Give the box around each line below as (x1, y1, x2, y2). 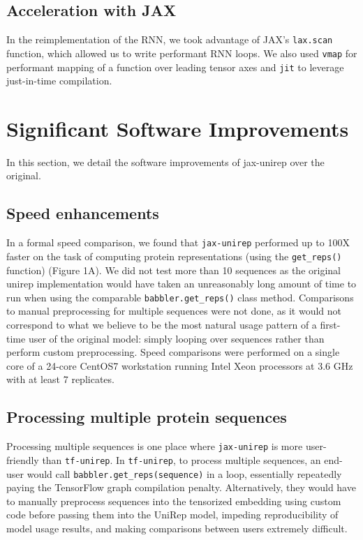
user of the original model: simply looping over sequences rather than (28, 331, 325, 345)
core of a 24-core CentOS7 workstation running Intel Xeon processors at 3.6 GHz (6, 358, 353, 373)
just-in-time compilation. (6, 73, 112, 88)
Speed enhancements (6, 202, 159, 224)
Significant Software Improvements (6, 114, 349, 142)
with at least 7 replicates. (6, 372, 114, 387)
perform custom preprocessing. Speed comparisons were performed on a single (6, 345, 340, 359)
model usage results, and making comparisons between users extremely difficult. (6, 520, 348, 535)
